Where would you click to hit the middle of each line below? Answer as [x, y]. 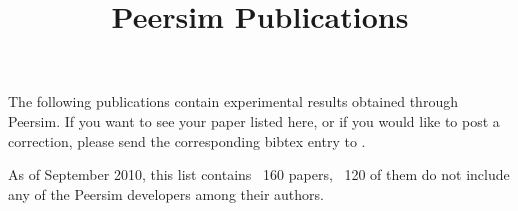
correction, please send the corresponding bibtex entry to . [187, 140]
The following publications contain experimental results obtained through [233, 101]
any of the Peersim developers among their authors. [166, 193]
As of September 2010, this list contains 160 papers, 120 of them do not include [259, 174]
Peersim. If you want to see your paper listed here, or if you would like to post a [254, 120]
